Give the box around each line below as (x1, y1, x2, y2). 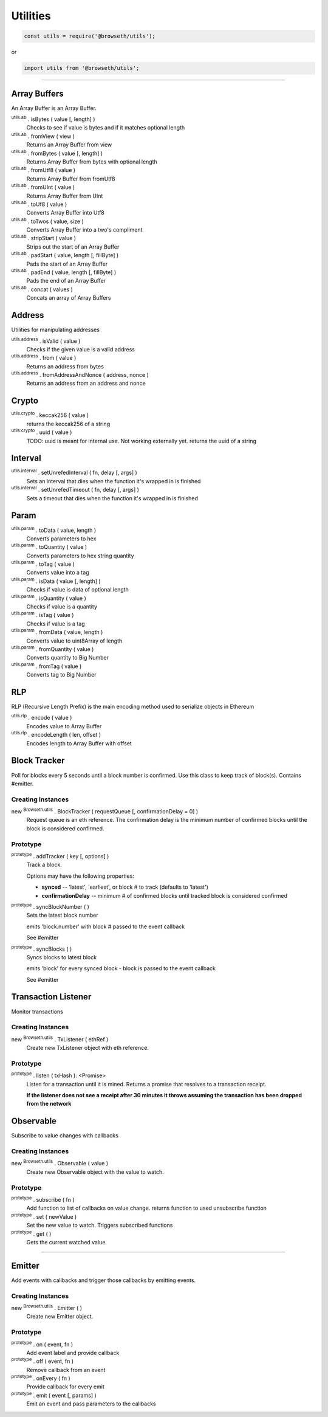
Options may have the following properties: (26, 872, 135, 880)
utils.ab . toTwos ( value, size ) (11, 216, 84, 225)
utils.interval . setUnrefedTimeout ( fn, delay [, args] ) (11, 485, 140, 494)
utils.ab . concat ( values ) (11, 284, 73, 293)
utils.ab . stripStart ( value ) (11, 233, 76, 242)
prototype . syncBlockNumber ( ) (11, 902, 89, 910)
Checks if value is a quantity (26, 603, 97, 610)
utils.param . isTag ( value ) (11, 610, 74, 619)
